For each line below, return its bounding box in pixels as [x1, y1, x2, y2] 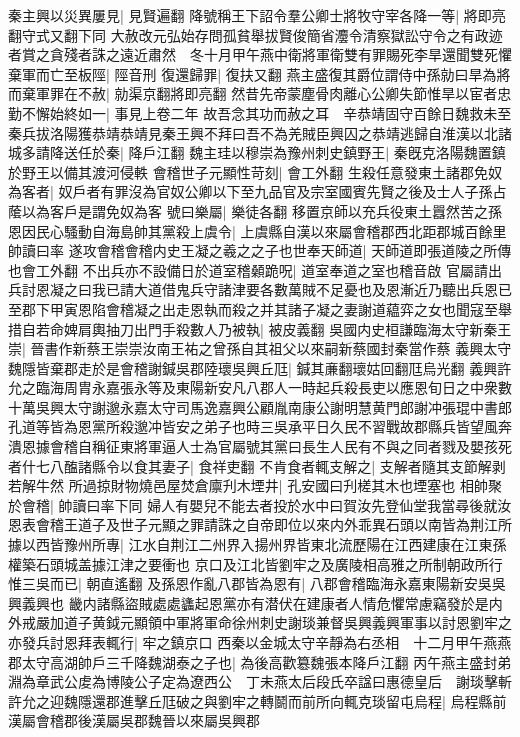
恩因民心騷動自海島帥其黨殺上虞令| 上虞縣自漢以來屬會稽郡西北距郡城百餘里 [8, 220, 507, 241]
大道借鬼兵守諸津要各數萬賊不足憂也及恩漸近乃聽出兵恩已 [133, 279, 512, 300]
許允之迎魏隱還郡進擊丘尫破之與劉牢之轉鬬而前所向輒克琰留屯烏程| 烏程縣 [8, 690, 493, 711]
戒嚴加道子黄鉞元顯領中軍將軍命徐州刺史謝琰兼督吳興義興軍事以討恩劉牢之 [21, 612, 512, 633]
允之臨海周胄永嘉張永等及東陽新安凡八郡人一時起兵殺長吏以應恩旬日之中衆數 [8, 377, 512, 398]
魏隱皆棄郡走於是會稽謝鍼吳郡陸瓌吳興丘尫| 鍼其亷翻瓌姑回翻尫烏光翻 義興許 [8, 357, 512, 378]
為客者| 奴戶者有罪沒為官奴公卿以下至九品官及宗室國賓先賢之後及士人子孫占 [8, 181, 507, 202]
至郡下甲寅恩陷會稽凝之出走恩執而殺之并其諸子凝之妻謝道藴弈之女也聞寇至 [8, 298, 498, 319]
